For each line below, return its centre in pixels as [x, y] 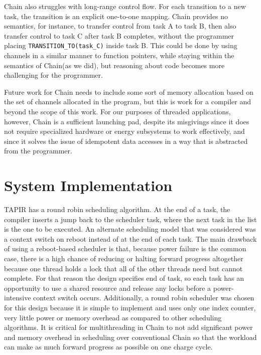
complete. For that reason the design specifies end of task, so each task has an [124, 278]
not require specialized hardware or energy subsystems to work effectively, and [124, 131]
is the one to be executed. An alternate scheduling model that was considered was [130, 229]
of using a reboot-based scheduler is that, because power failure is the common [125, 248]
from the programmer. [38, 151]
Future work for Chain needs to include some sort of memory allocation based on [129, 92]
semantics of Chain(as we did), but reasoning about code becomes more [114, 65]
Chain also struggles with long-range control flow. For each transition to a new [125, 6]
